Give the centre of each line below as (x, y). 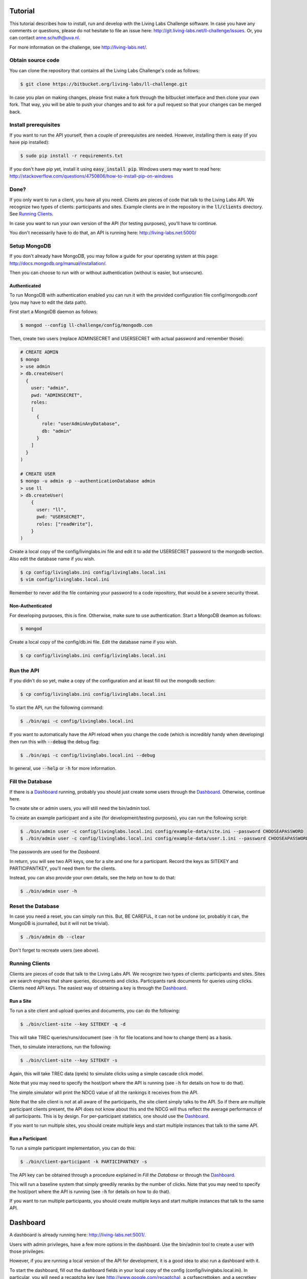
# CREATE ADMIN (39, 352)
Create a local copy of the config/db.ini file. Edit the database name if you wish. (93, 642)
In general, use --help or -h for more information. (63, 768)
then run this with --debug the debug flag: (54, 741)
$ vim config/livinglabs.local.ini (65, 580)
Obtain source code (35, 60)
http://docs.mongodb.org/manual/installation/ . (58, 263)
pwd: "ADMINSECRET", (57, 395)
